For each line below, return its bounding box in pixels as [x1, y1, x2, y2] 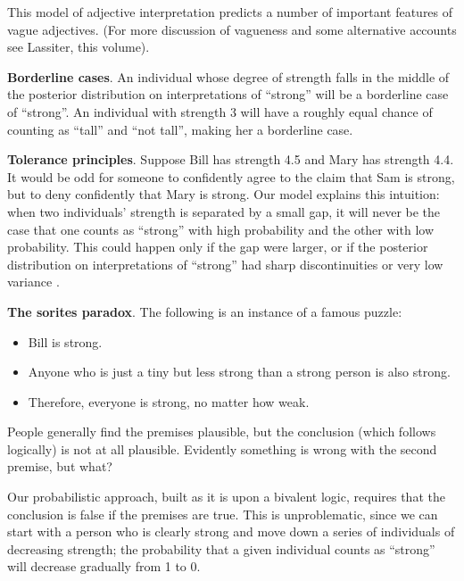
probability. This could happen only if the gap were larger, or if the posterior [7, 237, 428, 256]
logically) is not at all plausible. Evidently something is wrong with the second [7, 439, 437, 458]
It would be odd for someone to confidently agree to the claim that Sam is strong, [7, 167, 455, 186]
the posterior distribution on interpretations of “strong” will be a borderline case [7, 85, 449, 104]
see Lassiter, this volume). [7, 37, 150, 56]
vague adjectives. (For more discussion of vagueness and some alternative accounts [7, 20, 457, 38]
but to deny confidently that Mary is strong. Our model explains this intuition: [7, 185, 440, 203]
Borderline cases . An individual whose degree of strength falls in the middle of [7, 67, 450, 86]
